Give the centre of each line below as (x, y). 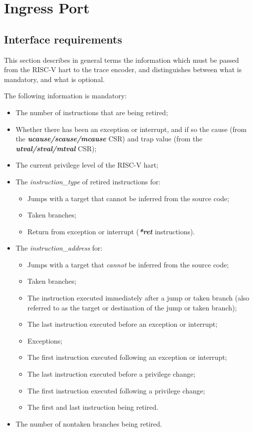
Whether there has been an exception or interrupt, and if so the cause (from (131, 129)
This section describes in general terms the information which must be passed (122, 60)
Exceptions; (45, 340)
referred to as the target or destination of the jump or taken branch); (132, 307)
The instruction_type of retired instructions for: (88, 181)
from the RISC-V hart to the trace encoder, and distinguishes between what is (123, 69)
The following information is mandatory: (65, 96)
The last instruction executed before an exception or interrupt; (122, 324)
